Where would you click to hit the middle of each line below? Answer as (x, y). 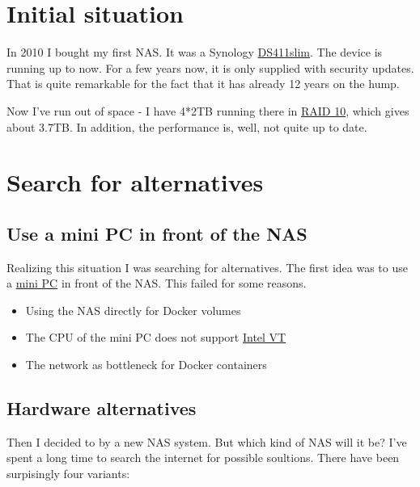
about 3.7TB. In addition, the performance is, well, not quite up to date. (187, 126)
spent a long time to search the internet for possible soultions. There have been (203, 458)
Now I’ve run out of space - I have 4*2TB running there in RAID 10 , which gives (208, 110)
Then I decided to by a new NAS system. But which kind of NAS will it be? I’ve (207, 441)
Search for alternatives (135, 182)
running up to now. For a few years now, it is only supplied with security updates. (210, 67)
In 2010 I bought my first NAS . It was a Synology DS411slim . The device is (195, 52)
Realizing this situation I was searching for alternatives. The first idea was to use (207, 267)
